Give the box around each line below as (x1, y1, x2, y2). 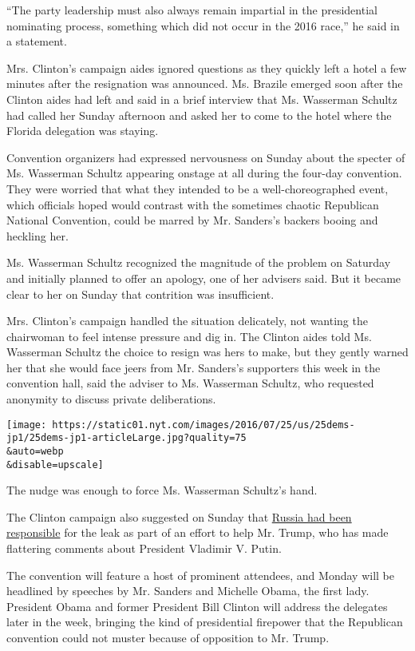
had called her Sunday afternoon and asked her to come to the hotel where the (6, 106, 392, 123)
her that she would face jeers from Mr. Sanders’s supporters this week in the (6, 359, 381, 375)
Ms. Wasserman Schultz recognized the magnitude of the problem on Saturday (6, 254, 391, 271)
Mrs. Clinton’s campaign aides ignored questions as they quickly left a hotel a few (6, 59, 407, 76)
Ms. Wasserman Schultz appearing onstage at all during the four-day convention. (6, 165, 402, 181)
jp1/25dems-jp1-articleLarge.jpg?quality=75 (6, 432, 247, 444)
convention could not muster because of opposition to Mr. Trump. (6, 629, 330, 646)
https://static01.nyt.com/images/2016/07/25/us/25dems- (52, 419, 355, 431)
